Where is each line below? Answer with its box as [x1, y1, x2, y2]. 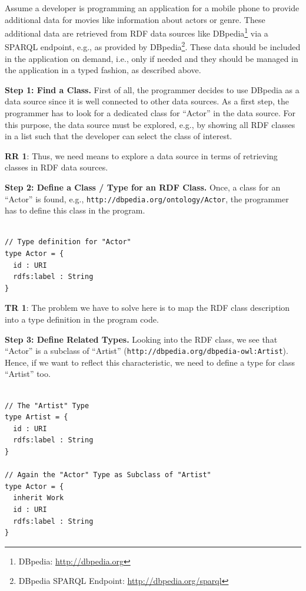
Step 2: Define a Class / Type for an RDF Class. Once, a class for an [5, 181, 281, 193]
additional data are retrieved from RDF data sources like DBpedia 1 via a [5, 25, 268, 39]
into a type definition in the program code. [5, 313, 159, 326]
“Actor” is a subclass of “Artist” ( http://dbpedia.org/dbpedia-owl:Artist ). [5, 344, 288, 357]
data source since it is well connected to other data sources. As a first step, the [5, 95, 289, 107]
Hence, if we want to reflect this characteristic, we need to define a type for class [5, 356, 295, 368]
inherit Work [13, 494, 64, 503]
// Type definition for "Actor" [5, 238, 131, 247]
